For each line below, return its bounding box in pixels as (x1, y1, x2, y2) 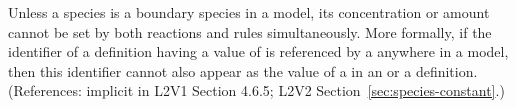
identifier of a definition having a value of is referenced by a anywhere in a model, (8, 41, 509, 62)
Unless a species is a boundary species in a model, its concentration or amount (8, 2, 490, 22)
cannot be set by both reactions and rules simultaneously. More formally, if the (8, 21, 492, 42)
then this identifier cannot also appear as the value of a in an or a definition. (8, 60, 478, 81)
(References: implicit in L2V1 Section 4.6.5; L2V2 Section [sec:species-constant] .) (8, 80, 505, 101)
